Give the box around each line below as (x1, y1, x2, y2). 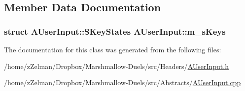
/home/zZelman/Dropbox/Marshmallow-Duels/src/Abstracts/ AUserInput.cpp (4, 77, 241, 88)
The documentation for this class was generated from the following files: (4, 45, 221, 54)
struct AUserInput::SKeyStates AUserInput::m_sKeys (4, 25, 226, 37)
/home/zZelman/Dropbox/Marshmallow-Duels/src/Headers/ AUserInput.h (4, 61, 229, 71)
